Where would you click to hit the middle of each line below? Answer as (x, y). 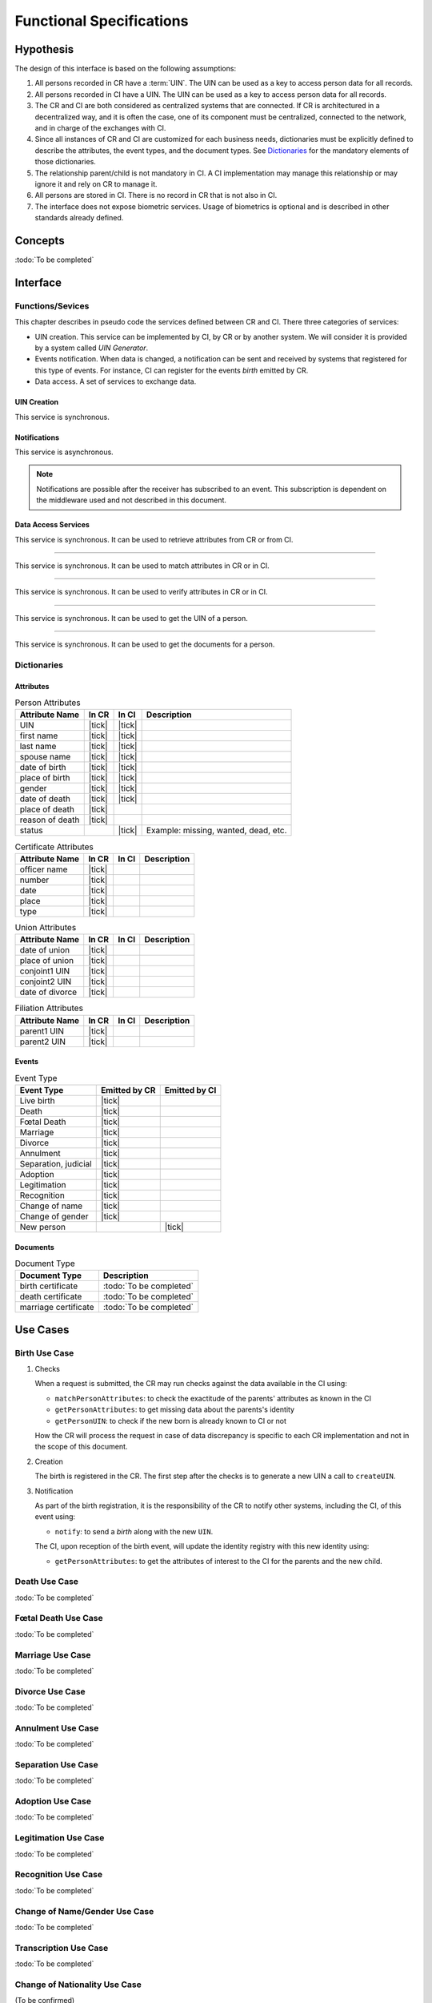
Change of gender (54, 1216)
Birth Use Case (44, 1352)
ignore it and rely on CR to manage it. (96, 183)
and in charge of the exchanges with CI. (100, 128)
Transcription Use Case (62, 1948)
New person (43, 1227)
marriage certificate (57, 1308)
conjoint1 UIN (45, 971)
